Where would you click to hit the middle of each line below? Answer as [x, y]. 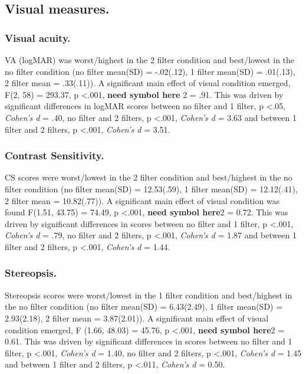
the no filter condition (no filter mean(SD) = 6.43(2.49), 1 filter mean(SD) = [144, 306]
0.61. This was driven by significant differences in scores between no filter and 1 [149, 341]
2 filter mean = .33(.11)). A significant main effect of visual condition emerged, [148, 83]
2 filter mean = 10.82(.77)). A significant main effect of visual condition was [142, 200]
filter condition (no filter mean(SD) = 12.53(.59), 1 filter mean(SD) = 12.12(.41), [151, 188]
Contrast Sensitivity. [55, 155]
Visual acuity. [38, 37]
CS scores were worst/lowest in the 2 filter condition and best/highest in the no [149, 177]
